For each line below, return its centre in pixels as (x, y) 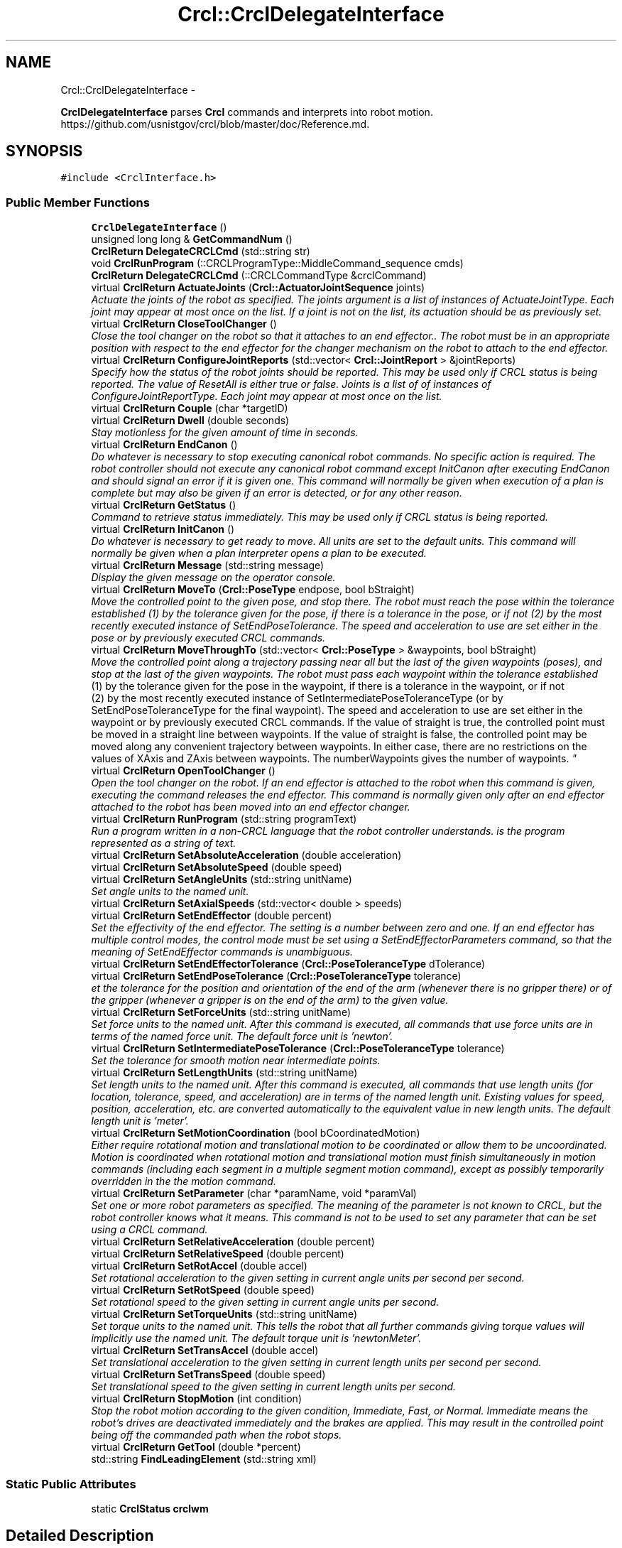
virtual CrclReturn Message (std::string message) (208, 565)
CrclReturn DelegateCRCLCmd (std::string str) (201, 251)
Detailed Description (80, 1536)
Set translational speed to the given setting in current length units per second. (274, 1387)
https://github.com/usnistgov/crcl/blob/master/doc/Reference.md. (215, 124)
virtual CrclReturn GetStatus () (164, 505)
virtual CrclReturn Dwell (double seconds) (190, 421)
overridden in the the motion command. (184, 1181)
